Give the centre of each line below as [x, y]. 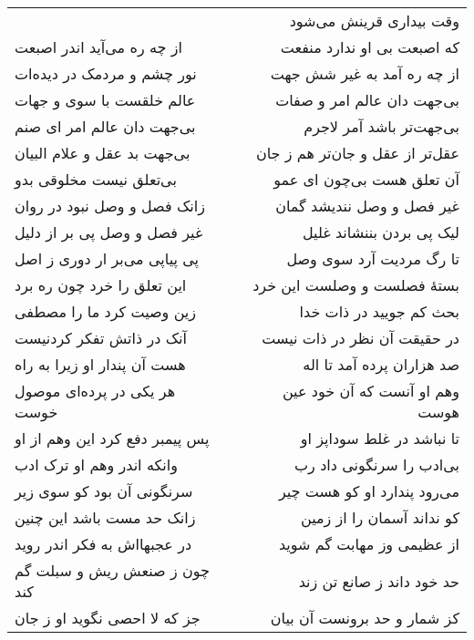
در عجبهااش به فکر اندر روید [103, 544]
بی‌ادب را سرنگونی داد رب [377, 465]
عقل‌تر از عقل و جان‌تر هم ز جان [357, 153]
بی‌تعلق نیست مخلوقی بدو [96, 179]
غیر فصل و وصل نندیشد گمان [367, 206]
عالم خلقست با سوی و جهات [105, 100]
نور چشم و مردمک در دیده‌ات [106, 73]
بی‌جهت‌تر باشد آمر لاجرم [381, 126]
